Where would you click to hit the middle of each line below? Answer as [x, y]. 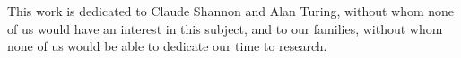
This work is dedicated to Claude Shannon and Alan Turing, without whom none [231, 11]
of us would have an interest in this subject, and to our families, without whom [225, 28]
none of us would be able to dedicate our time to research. [167, 46]
